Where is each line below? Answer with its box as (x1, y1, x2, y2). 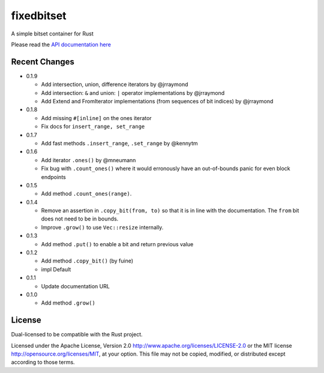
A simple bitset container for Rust (11, 30, 94, 37)
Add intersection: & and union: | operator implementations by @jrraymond (41, 89, 225, 96)
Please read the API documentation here (11, 41, 111, 48)
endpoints (41, 173, 66, 180)
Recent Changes (11, 56, 75, 67)
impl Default (41, 265, 71, 273)
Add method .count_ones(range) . (41, 190, 132, 198)
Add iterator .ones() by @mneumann (41, 156, 136, 163)
